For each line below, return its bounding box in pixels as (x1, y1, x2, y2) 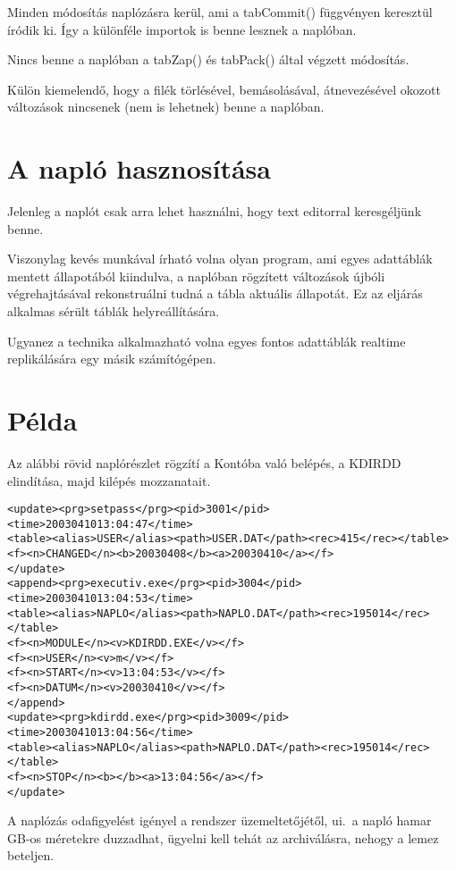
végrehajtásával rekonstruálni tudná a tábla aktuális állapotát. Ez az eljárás (7, 284, 423, 303)
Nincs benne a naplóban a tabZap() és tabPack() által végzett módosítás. (7, 50, 410, 69)
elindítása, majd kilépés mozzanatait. (7, 471, 211, 489)
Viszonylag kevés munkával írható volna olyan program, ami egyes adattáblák (7, 249, 433, 268)
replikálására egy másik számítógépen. (7, 349, 216, 368)
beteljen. (7, 846, 55, 865)
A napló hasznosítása (7, 150, 271, 187)
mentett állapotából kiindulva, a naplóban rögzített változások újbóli (7, 266, 385, 285)
